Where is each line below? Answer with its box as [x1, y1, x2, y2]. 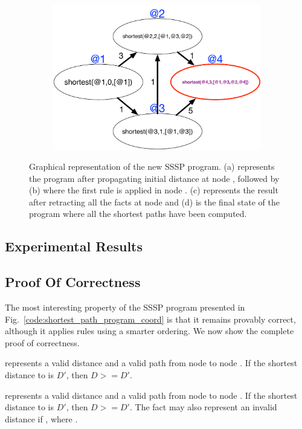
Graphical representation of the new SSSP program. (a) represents [29, 160, 275, 173]
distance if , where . [5, 412, 78, 425]
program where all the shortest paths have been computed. [29, 207, 247, 220]
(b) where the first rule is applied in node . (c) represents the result [29, 184, 278, 196]
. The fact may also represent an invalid [129, 401, 277, 413]
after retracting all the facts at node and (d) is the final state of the [29, 195, 280, 208]
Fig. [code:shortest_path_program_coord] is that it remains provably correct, [5, 312, 296, 325]
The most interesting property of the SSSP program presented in [5, 301, 245, 314]
